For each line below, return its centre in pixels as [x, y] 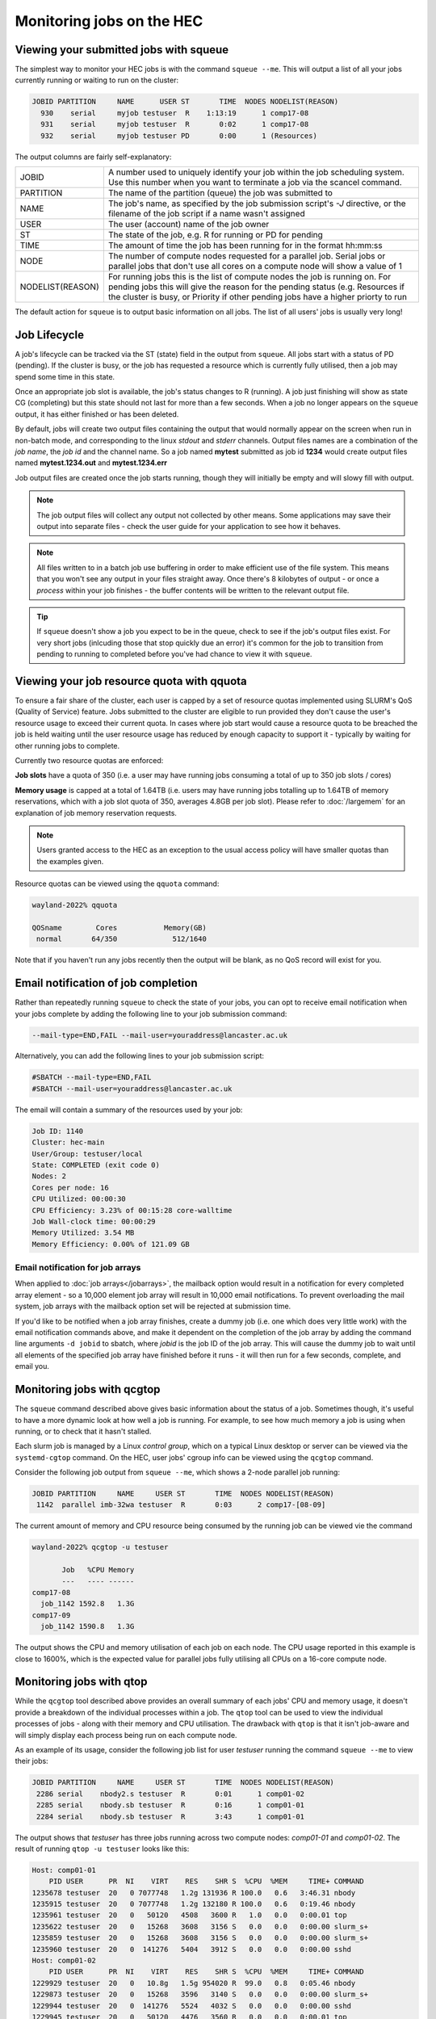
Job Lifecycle [50, 335]
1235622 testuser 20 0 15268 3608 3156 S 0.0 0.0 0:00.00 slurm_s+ [200, 1927]
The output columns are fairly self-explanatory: [93, 157]
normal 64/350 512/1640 [122, 939]
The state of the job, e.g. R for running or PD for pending [215, 234]
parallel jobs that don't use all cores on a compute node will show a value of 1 [255, 266]
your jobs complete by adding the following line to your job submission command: [151, 1014]
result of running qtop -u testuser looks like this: [102, 1849]
